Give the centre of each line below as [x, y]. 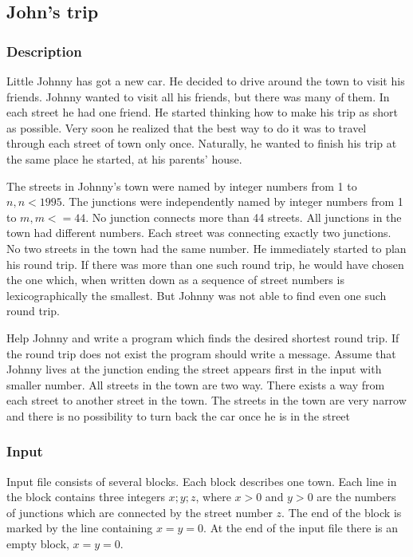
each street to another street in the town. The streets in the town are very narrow [206, 400]
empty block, [38, 544]
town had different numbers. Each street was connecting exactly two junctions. [199, 233]
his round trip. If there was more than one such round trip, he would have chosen [205, 264]
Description [44, 51]
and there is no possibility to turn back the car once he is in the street [179, 415]
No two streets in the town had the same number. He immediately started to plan [206, 248]
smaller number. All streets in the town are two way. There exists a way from [196, 384]
